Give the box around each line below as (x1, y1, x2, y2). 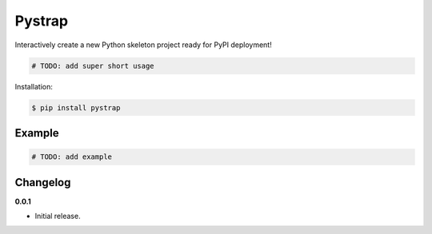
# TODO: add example (31, 153, 112, 161)
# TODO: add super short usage (31, 61, 155, 70)
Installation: (14, 81, 54, 91)
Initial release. (34, 211, 81, 220)
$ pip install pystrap (31, 103, 121, 112)
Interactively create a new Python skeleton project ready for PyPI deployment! (14, 40, 272, 50)
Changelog (14, 176, 71, 189)
